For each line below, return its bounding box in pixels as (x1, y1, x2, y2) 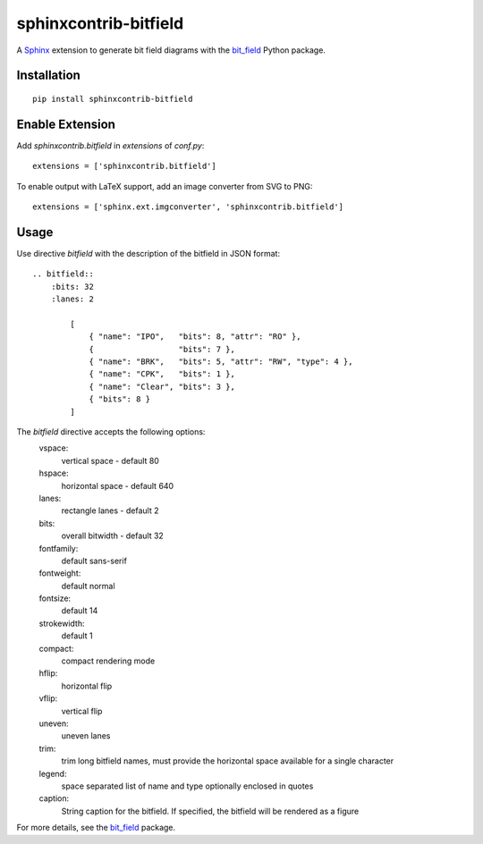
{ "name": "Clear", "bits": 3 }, (89, 381, 236, 392)
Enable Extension (16, 116, 116, 131)
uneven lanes (61, 730, 111, 741)
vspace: (38, 443, 69, 453)
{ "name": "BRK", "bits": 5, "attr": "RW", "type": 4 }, (89, 357, 353, 367)
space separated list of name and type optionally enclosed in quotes (61, 781, 314, 791)
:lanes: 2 (50, 294, 94, 304)
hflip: (38, 668, 58, 679)
